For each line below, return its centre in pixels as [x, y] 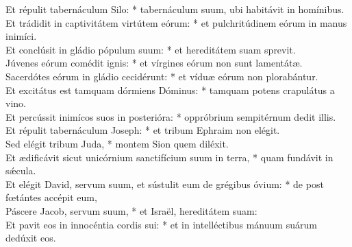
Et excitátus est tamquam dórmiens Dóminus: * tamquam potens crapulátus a [170, 90]
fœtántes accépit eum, [51, 197]
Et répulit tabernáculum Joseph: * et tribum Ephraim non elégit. [143, 130]
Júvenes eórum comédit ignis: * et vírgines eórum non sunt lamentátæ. [154, 63]
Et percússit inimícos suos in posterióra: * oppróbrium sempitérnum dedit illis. [171, 116]
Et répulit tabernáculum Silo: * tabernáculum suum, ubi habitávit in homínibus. [175, 9]
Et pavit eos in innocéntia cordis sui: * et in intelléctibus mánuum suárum [161, 224]
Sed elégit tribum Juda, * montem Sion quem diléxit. [117, 143]
